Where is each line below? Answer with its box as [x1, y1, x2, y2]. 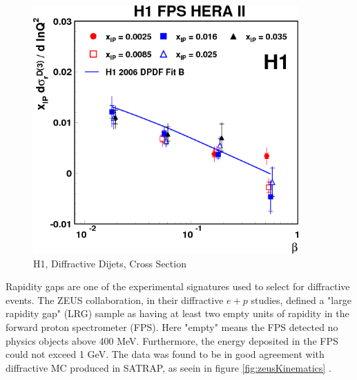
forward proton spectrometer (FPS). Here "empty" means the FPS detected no [6, 319, 338, 334]
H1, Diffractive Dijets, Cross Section [33, 256, 186, 270]
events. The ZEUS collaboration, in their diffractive [6, 292, 224, 307]
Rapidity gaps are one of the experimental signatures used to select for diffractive [6, 279, 350, 294]
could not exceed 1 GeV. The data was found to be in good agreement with [6, 347, 325, 361]
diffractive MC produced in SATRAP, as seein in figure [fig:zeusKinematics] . [6, 360, 331, 374]
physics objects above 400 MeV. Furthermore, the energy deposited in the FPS [6, 333, 338, 348]
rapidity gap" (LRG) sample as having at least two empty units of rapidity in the [6, 306, 349, 321]
